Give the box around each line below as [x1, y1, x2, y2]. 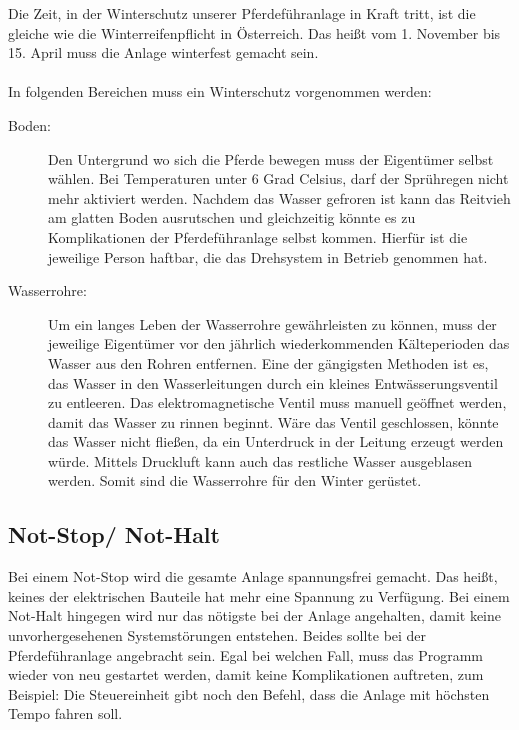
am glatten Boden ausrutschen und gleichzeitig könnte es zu [48, 207, 416, 228]
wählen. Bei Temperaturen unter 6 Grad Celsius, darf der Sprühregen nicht [48, 168, 509, 189]
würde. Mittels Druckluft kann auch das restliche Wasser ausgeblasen [48, 450, 473, 471]
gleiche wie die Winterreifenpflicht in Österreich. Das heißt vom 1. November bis [8, 22, 501, 43]
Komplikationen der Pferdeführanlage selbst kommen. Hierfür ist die [48, 226, 468, 247]
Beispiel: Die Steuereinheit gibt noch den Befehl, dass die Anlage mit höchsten [8, 683, 490, 704]
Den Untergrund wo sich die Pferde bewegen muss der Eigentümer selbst [48, 148, 494, 169]
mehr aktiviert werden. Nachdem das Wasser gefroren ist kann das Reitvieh [48, 187, 511, 208]
